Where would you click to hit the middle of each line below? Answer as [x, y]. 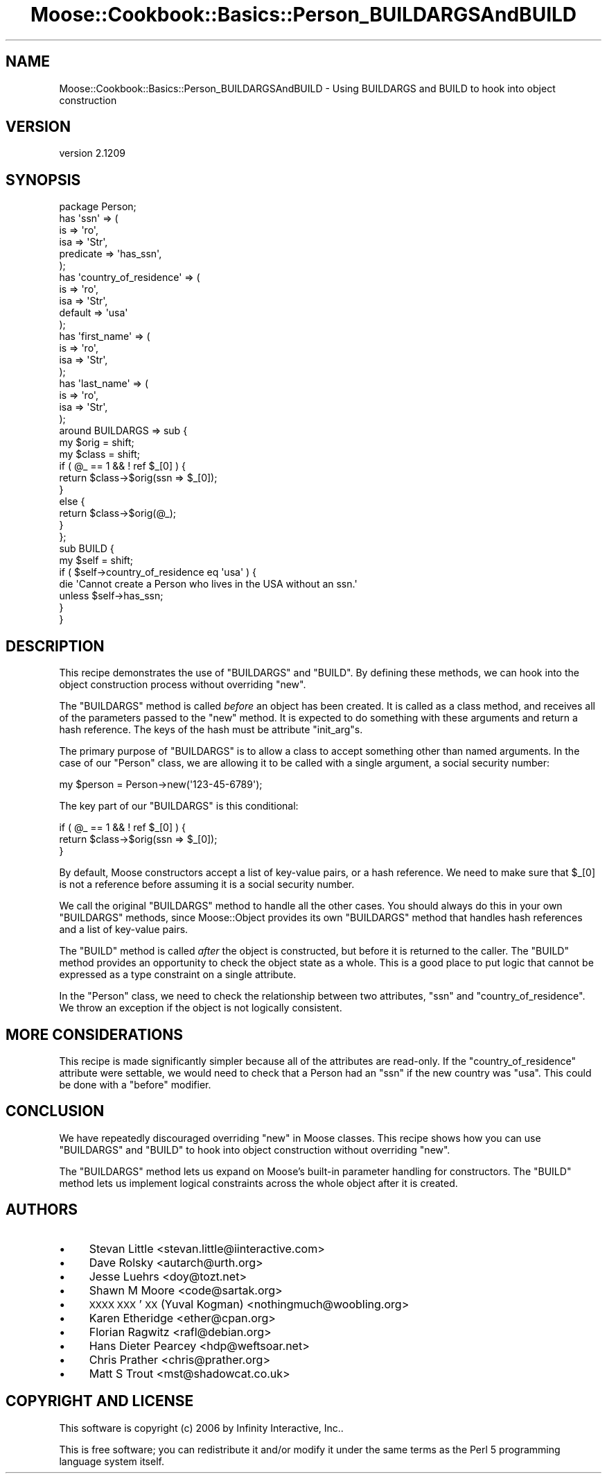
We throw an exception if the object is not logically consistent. [201, 1008]
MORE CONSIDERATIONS [95, 1034]
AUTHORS [42, 1210]
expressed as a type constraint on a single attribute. [178, 975]
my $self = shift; [96, 561]
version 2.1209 [92, 153]
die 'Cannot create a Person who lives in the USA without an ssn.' [208, 584]
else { [72, 502]
